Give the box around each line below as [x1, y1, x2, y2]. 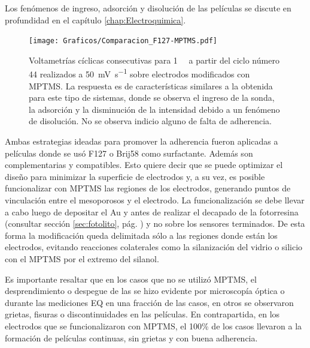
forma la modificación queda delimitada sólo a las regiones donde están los [5, 229, 278, 241]
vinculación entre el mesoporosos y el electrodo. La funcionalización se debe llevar [5, 194, 305, 206]
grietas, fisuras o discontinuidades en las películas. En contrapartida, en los [5, 308, 280, 320]
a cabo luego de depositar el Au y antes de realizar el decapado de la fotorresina [5, 205, 299, 218]
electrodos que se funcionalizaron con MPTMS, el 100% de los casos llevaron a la [5, 319, 302, 332]
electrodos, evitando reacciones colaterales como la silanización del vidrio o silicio [5, 241, 303, 253]
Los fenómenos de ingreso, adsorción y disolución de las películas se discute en [5, 2, 291, 14]
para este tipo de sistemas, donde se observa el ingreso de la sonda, [29, 91, 275, 104]
